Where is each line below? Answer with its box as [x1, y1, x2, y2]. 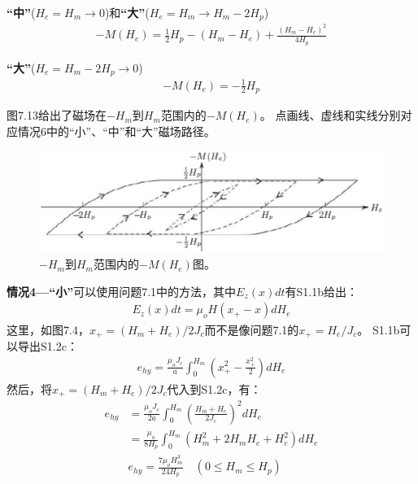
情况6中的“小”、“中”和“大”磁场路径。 [17, 122, 216, 139]
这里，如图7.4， [7, 320, 89, 338]
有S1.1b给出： [285, 282, 359, 299]
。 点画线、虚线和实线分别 [259, 107, 401, 124]
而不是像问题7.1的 [204, 320, 299, 338]
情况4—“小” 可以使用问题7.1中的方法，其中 [7, 282, 237, 299]
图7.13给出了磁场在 [7, 107, 107, 124]
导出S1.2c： [17, 337, 78, 354]
